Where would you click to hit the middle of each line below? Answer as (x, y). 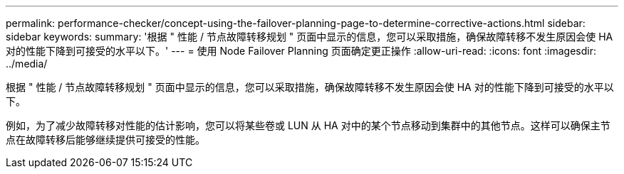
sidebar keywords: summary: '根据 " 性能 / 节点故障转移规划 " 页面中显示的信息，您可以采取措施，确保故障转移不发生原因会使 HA (310, 37)
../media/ (27, 64)
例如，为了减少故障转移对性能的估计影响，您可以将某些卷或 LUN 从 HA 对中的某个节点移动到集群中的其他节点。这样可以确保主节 (308, 125)
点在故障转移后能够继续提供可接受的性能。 (105, 140)
